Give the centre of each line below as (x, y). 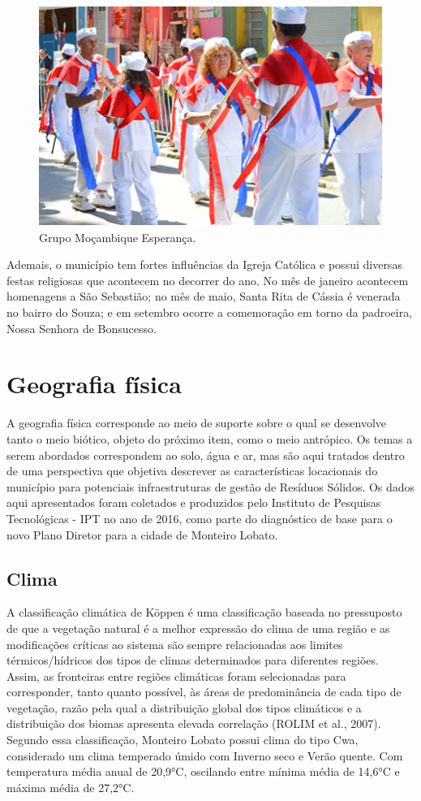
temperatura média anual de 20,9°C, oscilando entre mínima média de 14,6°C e (203, 771)
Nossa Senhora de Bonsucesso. (82, 328)
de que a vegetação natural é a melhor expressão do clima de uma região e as (198, 628)
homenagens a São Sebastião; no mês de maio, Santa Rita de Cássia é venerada (204, 296)
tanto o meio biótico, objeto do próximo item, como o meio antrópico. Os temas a (210, 438)
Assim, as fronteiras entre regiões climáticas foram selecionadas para (176, 675)
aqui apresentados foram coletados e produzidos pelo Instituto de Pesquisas (194, 502)
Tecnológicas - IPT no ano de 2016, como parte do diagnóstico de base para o (200, 518)
